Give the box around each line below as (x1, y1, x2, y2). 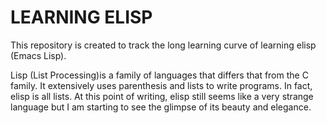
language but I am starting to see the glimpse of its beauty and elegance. (10, 101, 312, 113)
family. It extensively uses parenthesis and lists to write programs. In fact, (10, 79, 313, 91)
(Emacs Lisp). (10, 49, 67, 61)
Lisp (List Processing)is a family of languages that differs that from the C (10, 69, 309, 81)
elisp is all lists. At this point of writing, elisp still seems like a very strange (10, 90, 314, 102)
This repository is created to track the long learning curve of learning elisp (10, 39, 317, 51)
